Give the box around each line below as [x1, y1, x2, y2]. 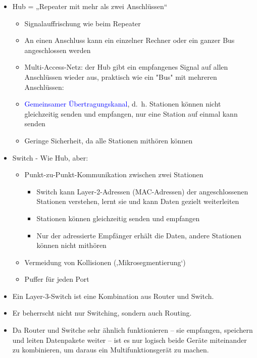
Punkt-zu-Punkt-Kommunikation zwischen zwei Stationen [24, 169, 203, 180]
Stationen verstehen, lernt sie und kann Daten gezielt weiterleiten [36, 196, 239, 207]
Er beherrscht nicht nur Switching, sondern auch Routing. [12, 308, 192, 318]
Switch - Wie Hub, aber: [12, 152, 88, 163]
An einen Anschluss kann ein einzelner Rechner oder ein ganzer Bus [24, 35, 235, 45]
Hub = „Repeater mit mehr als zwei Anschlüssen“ [12, 1, 168, 11]
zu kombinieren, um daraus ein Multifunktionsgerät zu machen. [12, 344, 209, 355]
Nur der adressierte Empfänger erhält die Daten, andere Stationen [36, 230, 242, 240]
